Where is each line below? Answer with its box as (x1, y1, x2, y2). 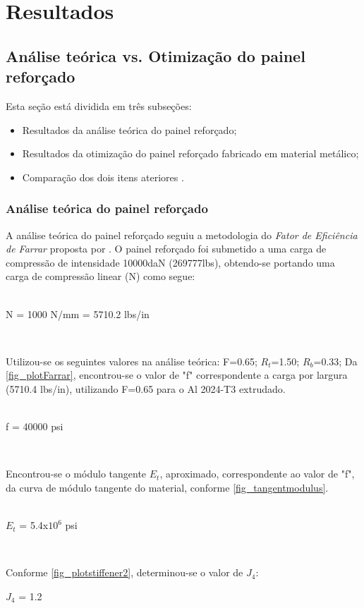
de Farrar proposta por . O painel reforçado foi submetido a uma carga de (6, 241, 327, 256)
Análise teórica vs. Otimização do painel (6, 44, 305, 66)
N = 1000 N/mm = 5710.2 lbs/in (6, 306, 150, 321)
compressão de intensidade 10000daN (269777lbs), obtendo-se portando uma (6, 255, 335, 269)
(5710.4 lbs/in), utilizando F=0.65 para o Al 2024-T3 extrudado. (6, 381, 286, 396)
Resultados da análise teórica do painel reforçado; (22, 122, 237, 137)
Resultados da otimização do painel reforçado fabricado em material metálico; (22, 146, 359, 161)
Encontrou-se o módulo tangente (6, 466, 147, 481)
